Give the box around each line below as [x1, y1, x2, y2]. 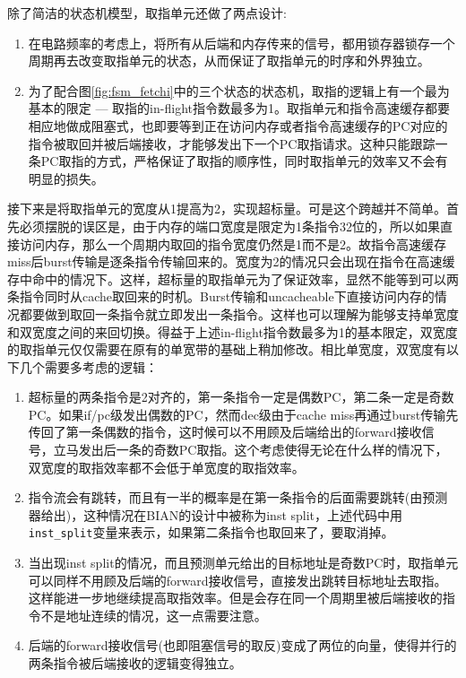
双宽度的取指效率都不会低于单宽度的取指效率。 [28, 457, 305, 476]
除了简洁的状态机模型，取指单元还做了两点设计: [7, 4, 287, 22]
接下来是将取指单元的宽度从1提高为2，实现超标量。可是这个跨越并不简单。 [7, 199, 446, 218]
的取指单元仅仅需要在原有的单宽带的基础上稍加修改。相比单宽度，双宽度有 [7, 340, 446, 359]
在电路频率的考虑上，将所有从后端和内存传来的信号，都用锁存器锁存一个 [28, 33, 455, 52]
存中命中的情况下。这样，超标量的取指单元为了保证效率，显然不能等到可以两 [7, 269, 459, 288]
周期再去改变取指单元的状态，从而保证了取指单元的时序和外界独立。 [28, 51, 430, 70]
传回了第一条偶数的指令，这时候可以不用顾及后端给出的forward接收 [28, 422, 422, 441]
